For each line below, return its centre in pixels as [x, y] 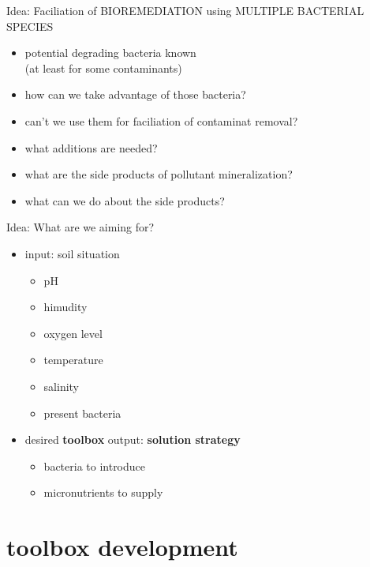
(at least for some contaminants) [103, 68]
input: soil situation [72, 253]
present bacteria [82, 413]
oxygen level [73, 333]
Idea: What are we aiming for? [80, 227]
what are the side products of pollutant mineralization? [159, 174]
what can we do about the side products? [125, 200]
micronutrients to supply [103, 492]
